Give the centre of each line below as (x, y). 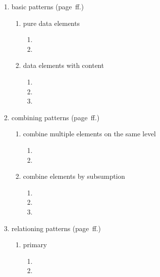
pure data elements (51, 23)
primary (35, 245)
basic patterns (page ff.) (48, 6)
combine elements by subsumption (74, 176)
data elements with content (63, 65)
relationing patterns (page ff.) (56, 228)
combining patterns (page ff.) (55, 117)
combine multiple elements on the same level (89, 134)
